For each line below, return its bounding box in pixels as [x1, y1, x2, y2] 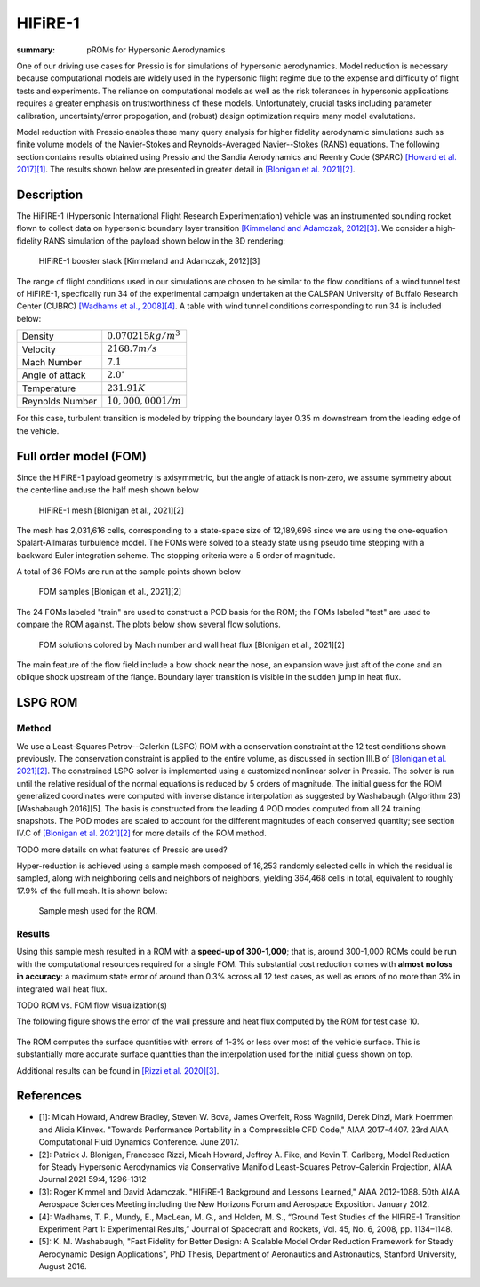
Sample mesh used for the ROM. [38, 906, 158, 916]
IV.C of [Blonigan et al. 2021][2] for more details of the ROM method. [16, 827, 267, 839]
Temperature [21, 382, 76, 395]
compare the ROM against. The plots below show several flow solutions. [16, 619, 282, 630]
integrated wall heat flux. [16, 983, 108, 995]
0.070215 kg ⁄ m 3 [107, 328, 181, 342]
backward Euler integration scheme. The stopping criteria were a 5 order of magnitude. [16, 549, 336, 560]
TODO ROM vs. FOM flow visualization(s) [16, 1000, 168, 1011]
